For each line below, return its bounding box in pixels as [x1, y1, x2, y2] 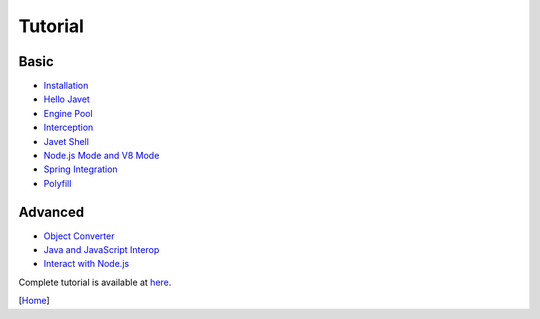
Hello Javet [43, 93, 90, 105]
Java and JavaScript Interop [43, 244, 160, 256]
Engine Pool [43, 107, 94, 119]
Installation [43, 80, 89, 92]
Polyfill [43, 177, 72, 189]
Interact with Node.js [43, 258, 130, 270]
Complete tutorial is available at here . [18, 276, 172, 288]
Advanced [18, 203, 85, 220]
